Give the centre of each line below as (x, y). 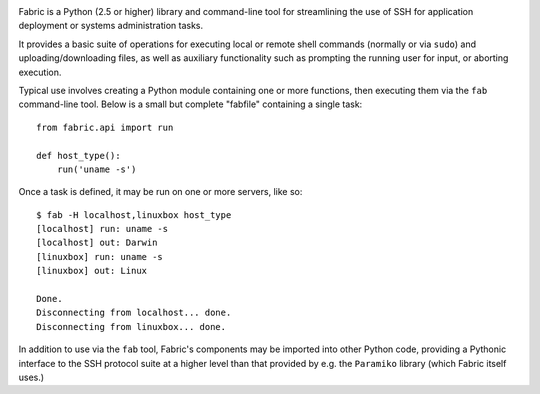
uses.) (31, 377)
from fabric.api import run (105, 127)
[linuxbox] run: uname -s (100, 256)
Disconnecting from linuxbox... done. (131, 326)
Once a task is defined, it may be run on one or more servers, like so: (160, 192)
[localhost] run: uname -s (102, 229)
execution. (40, 72)
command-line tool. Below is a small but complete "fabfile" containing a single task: (190, 104)
